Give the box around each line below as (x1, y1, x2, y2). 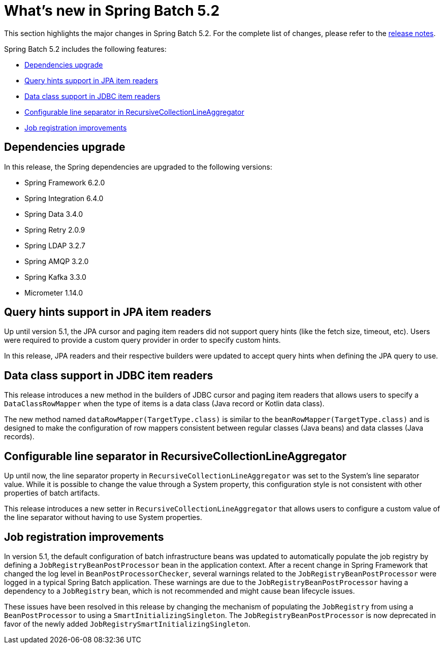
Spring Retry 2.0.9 (24, 225, 85, 234)
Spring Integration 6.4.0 (24, 193, 104, 203)
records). (4, 432, 35, 441)
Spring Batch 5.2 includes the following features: (4, 44, 167, 53)
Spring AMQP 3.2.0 (24, 256, 89, 266)
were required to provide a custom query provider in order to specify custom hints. (4, 336, 281, 345)
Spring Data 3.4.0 (24, 209, 83, 218)
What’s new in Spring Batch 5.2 (4, 2, 220, 19)
